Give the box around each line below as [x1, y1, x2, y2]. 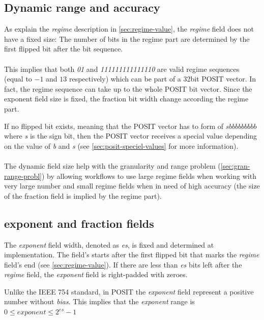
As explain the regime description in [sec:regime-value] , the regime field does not [4, 23, 254, 34]
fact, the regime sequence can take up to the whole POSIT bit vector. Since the [4, 83, 252, 94]
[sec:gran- [220, 160, 250, 171]
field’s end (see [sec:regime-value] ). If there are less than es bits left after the [4, 259, 242, 270]
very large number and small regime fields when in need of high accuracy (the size [4, 180, 260, 191]
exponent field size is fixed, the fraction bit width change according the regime [4, 93, 249, 104]
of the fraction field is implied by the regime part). [4, 190, 162, 201]
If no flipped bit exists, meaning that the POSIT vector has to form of [4, 120, 224, 131]
